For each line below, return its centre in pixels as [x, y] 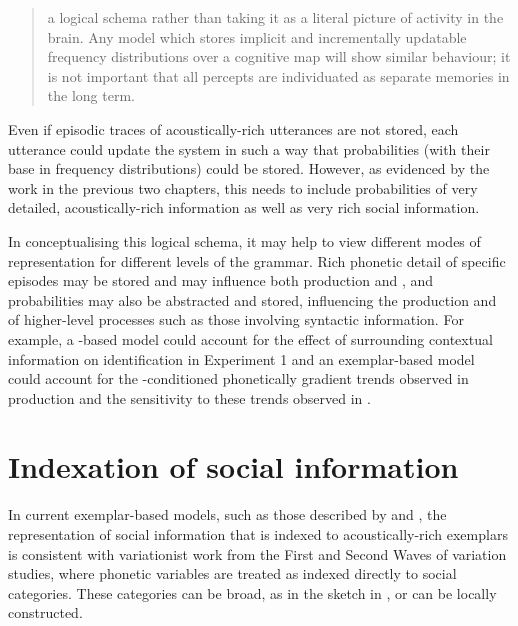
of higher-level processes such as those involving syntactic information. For [236, 319]
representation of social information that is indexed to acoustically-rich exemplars [258, 534]
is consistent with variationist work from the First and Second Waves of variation [257, 553]
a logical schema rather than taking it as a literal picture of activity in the [275, 17]
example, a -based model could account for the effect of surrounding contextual [250, 338]
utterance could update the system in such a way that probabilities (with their [249, 148]
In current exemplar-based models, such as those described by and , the [227, 514]
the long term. [91, 95]
